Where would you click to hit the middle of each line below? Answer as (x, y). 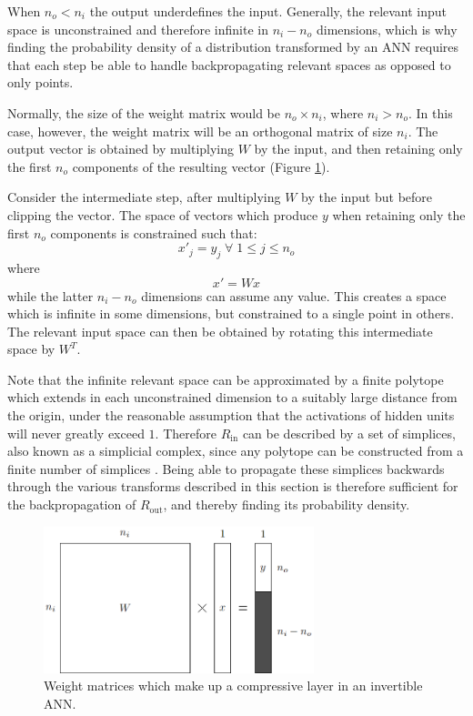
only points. (40, 82)
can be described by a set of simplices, (349, 433)
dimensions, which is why (387, 29)
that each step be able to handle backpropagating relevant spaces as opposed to (229, 64)
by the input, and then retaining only (358, 149)
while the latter (50, 295)
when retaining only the (399, 214)
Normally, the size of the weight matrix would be (144, 112)
